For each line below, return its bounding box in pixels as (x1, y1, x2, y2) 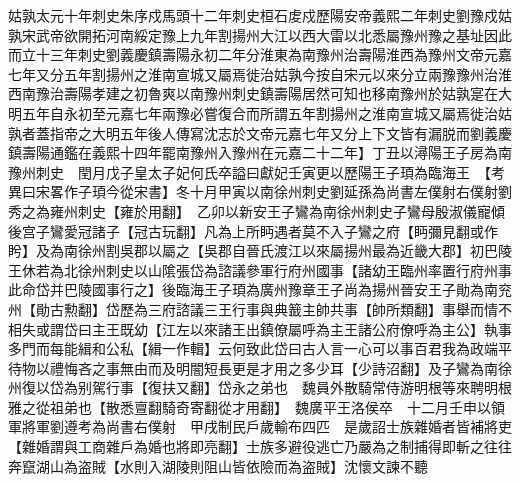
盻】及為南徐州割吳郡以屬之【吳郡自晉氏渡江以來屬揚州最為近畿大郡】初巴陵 (8, 240, 512, 261)
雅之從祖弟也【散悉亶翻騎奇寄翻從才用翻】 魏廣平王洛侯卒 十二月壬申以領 (8, 396, 505, 417)
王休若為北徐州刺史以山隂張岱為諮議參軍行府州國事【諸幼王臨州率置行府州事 (8, 259, 512, 280)
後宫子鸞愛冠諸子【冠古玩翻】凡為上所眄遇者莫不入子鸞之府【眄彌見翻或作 (8, 220, 498, 241)
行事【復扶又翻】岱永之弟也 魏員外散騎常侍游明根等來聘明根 (105, 377, 512, 398)
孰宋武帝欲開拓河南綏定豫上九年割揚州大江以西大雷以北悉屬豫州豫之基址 (8, 24, 484, 45)
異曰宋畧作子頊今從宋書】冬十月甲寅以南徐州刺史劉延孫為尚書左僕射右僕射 (8, 181, 498, 202)
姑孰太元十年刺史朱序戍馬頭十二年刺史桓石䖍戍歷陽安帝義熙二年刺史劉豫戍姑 (8, 5, 512, 25)
